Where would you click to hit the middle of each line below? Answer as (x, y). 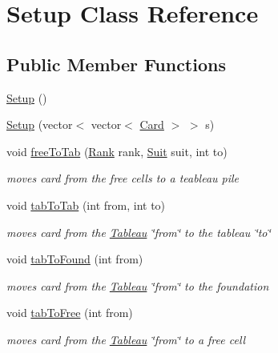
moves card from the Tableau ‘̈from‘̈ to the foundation (138, 285)
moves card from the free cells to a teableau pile (123, 178)
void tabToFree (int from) (70, 313)
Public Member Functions (116, 64)
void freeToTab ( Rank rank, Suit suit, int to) (117, 151)
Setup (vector (40, 124)
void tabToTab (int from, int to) (86, 205)
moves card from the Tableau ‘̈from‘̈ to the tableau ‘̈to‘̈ (139, 232)
